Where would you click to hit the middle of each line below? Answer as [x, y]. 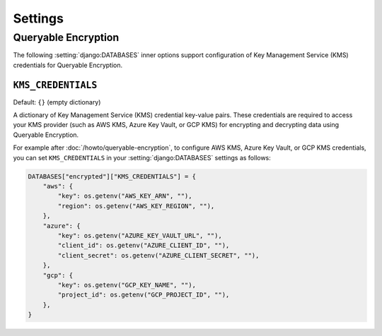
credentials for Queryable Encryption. [68, 65]
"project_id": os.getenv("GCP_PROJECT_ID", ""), [144, 295]
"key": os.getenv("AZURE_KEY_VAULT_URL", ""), [140, 235]
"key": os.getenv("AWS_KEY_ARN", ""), [125, 196]
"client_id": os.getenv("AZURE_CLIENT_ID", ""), [144, 246]
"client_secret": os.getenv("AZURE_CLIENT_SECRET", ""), [158, 255]
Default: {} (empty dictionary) [57, 102]
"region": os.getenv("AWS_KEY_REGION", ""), [136, 206]
